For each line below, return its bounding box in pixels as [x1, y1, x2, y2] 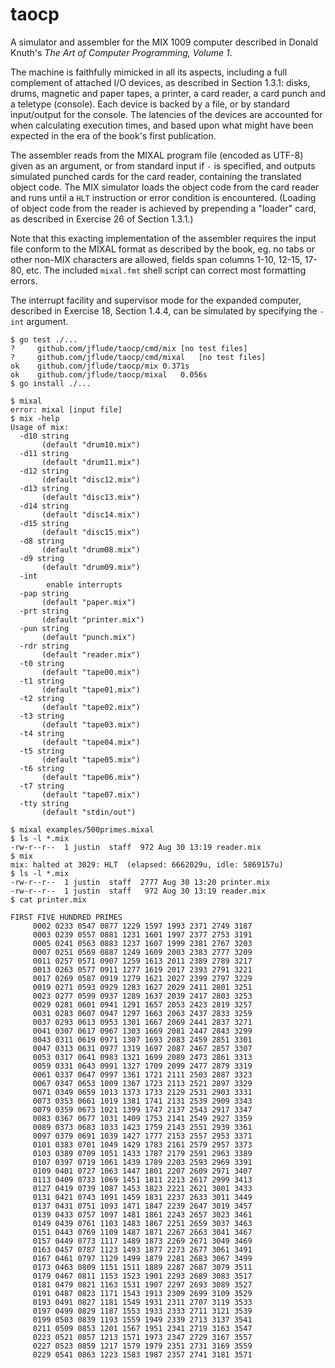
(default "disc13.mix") [41, 492, 141, 502]
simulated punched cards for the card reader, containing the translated [10, 170, 302, 182]
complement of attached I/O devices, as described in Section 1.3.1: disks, [10, 76, 311, 88]
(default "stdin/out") [41, 807, 137, 817]
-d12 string [19, 466, 70, 476]
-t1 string [19, 676, 65, 686]
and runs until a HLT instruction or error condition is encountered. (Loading [10, 191, 317, 203]
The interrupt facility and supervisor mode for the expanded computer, [10, 294, 302, 306]
